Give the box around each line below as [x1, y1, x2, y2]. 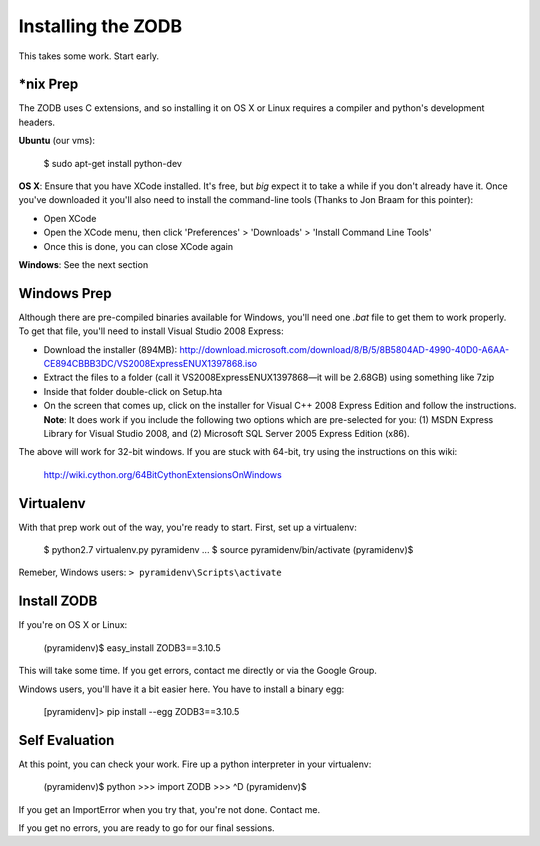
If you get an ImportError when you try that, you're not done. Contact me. [18, 803, 321, 815]
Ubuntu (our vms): [18, 135, 95, 147]
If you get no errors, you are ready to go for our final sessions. [18, 822, 275, 834]
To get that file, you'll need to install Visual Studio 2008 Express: [18, 325, 284, 337]
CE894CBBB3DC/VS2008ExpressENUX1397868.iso [43, 358, 258, 370]
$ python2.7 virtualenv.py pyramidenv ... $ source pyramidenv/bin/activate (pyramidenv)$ [43, 544, 414, 556]
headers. [18, 116, 55, 128]
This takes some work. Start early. [18, 50, 160, 62]
